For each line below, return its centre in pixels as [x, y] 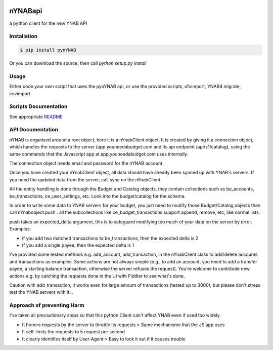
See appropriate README [36, 116]
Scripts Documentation [38, 106]
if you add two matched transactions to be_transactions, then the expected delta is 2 [110, 238]
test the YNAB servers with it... [41, 292]
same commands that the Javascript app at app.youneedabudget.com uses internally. [99, 154]
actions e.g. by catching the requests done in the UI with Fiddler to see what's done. [97, 276]
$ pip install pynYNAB [48, 50]
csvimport [20, 93]
